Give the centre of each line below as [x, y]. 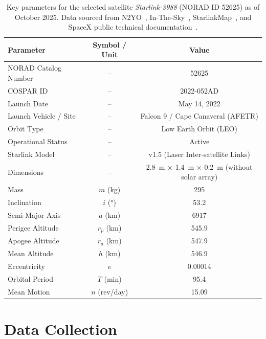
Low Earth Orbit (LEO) [199, 129]
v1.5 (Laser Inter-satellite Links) [199, 154]
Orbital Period [30, 278]
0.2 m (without [228, 166]
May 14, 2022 [199, 103]
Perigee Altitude [33, 228]
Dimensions [26, 172]
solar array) [199, 177]
